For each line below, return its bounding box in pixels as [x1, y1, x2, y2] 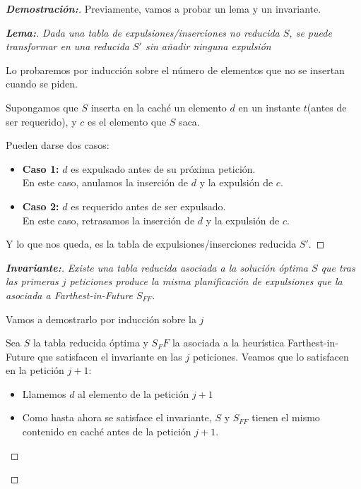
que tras [321, 260, 355, 274]
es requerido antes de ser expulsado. [71, 198, 226, 213]
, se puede [289, 25, 332, 40]
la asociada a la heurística [172, 335, 285, 350]
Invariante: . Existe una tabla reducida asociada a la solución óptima [6, 260, 308, 274]
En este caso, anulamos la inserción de [22, 175, 189, 190]
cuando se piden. [6, 76, 78, 91]
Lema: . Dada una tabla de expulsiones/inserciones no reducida [6, 25, 280, 40]
